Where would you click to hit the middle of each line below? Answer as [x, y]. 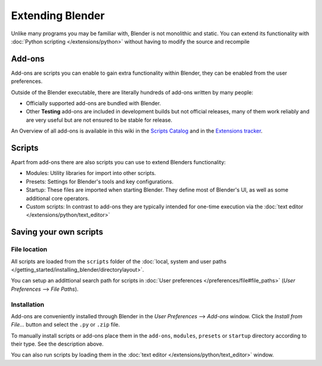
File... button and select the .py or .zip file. [66, 325]
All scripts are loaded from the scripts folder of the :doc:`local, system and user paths [119, 261]
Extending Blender [58, 16]
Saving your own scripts [57, 232]
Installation [28, 305]
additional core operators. [58, 198]
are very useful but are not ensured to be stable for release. [99, 120]
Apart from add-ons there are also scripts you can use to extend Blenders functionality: [118, 162]
